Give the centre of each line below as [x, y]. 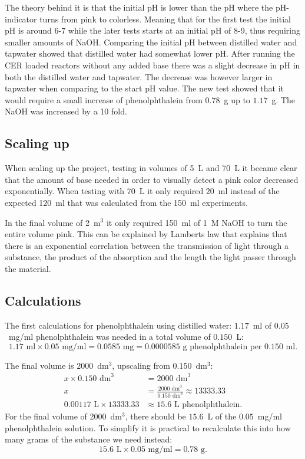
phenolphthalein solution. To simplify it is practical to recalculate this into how [148, 427]
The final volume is [39, 365]
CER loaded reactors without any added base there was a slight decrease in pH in [152, 65]
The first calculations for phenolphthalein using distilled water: [118, 325]
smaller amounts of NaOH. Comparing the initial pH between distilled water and [151, 42]
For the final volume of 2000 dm [63, 416]
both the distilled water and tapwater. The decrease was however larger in [139, 76]
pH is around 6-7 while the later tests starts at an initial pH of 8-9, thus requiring [152, 30]
